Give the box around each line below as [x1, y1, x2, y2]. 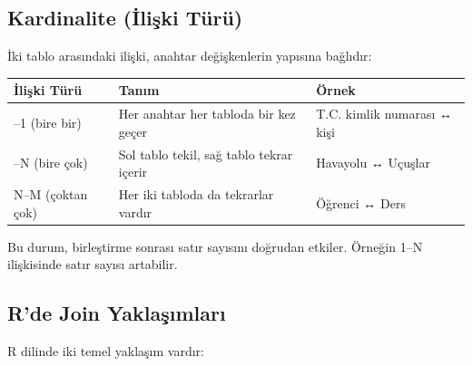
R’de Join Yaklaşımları [7, 299, 226, 327]
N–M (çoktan [14, 185, 88, 204]
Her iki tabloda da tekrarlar [118, 185, 274, 204]
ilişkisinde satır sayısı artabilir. [7, 255, 178, 274]
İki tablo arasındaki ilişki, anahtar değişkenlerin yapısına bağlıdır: [7, 46, 372, 65]
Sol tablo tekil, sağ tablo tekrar [118, 144, 293, 163]
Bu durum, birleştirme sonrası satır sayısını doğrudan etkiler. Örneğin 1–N [7, 236, 423, 255]
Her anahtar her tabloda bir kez [118, 104, 296, 123]
